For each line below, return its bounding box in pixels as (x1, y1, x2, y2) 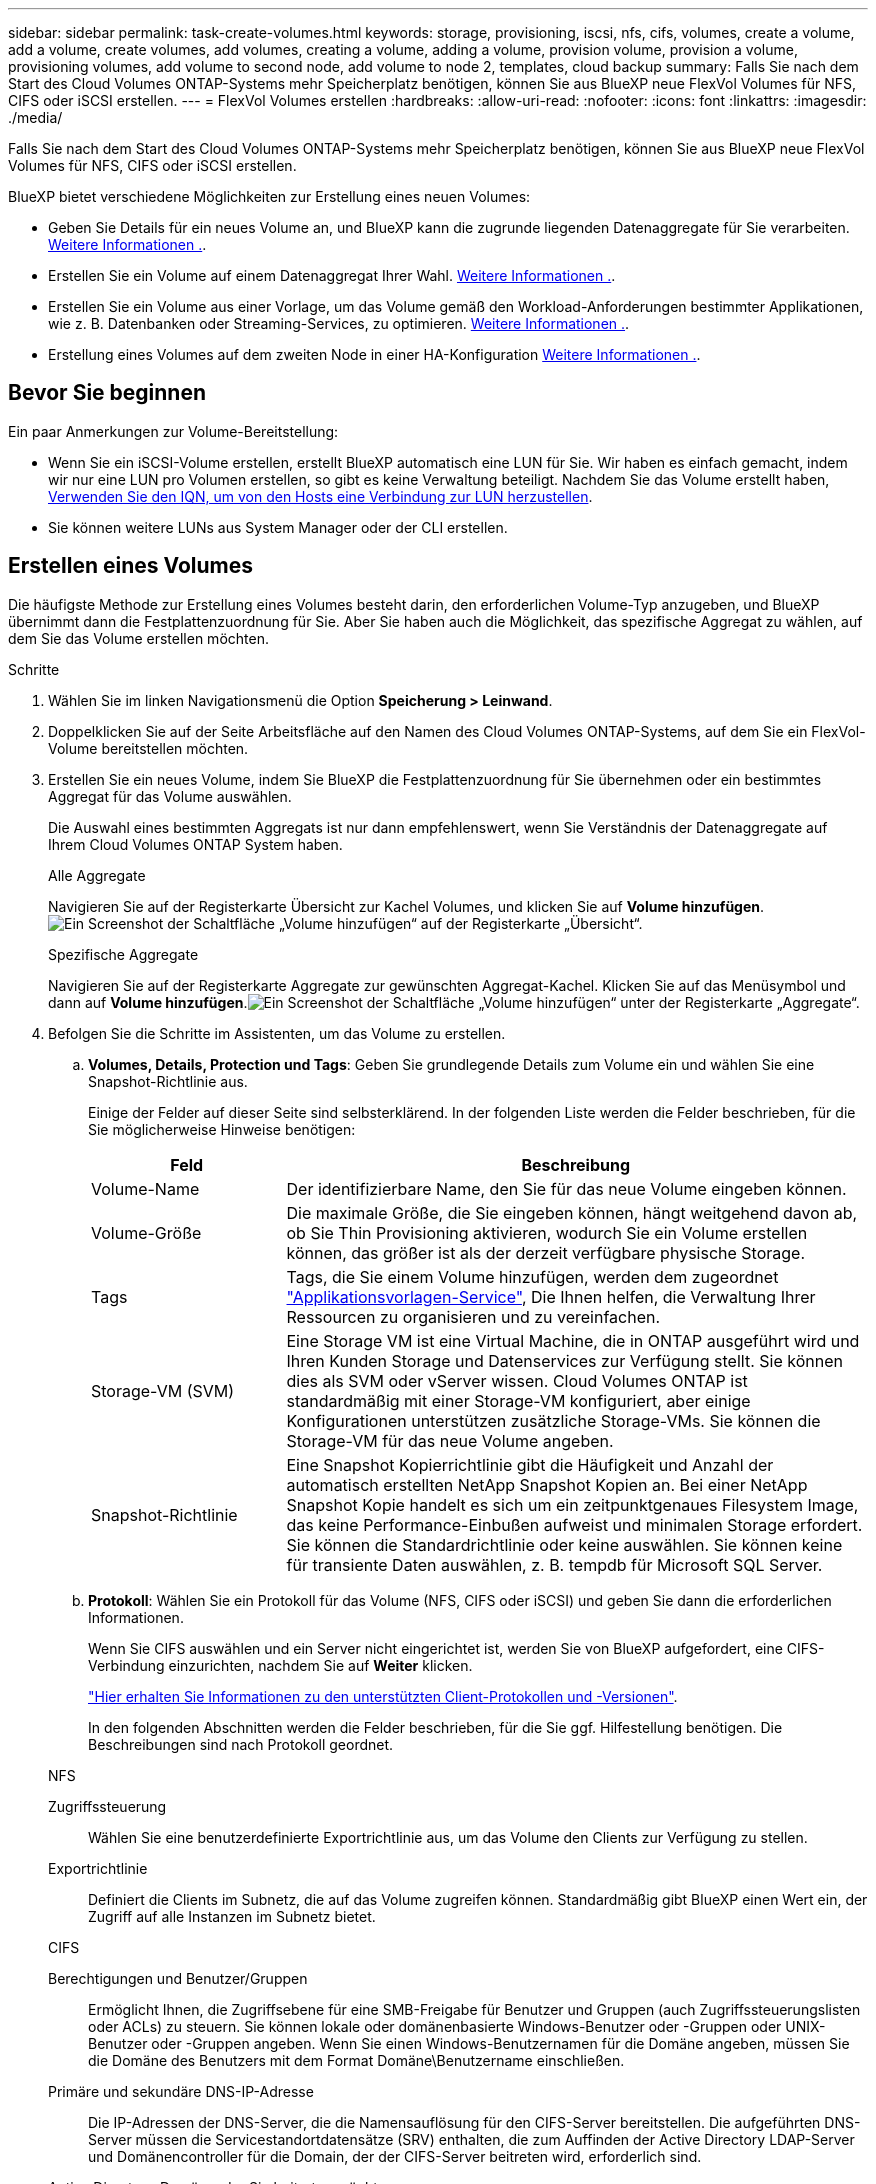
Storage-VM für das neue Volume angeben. (286, 1430, 614, 1451)
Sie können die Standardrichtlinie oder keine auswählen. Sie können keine (286, 1534, 843, 1555)
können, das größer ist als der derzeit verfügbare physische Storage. (286, 1242, 806, 1263)
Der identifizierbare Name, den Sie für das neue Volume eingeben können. (286, 1178, 847, 1199)
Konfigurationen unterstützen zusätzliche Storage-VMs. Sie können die (286, 1410, 821, 1431)
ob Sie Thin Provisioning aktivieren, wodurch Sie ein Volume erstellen (286, 1222, 808, 1243)
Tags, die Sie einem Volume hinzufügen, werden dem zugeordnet (286, 1266, 779, 1287)
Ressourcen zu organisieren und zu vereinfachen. (286, 1306, 661, 1327)
